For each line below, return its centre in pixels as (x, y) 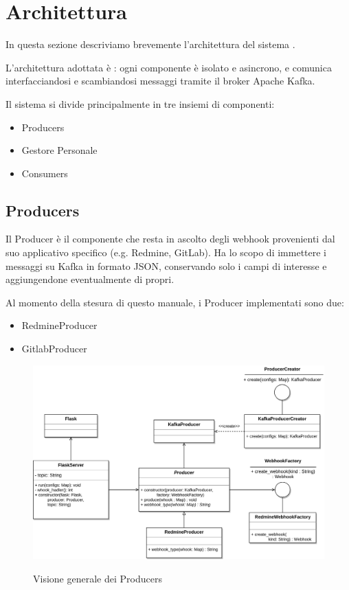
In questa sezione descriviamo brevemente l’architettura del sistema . (150, 44)
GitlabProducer (54, 349)
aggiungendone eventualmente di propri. (90, 279)
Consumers (45, 173)
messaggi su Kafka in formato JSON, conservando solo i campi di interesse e (166, 265)
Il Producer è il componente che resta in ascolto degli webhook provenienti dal (170, 239)
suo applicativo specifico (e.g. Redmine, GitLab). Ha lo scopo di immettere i (166, 252)
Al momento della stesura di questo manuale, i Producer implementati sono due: (175, 302)
